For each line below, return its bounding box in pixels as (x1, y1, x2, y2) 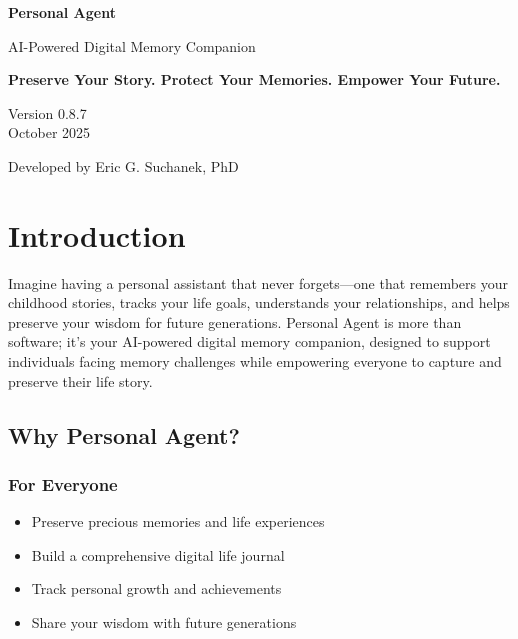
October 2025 (8, 122, 91, 143)
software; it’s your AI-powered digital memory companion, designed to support (8, 331, 491, 352)
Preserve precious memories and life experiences (31, 511, 325, 532)
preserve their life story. (8, 370, 153, 391)
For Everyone (8, 471, 118, 496)
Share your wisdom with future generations (31, 612, 297, 633)
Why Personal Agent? (8, 419, 240, 450)
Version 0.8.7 (8, 102, 87, 123)
